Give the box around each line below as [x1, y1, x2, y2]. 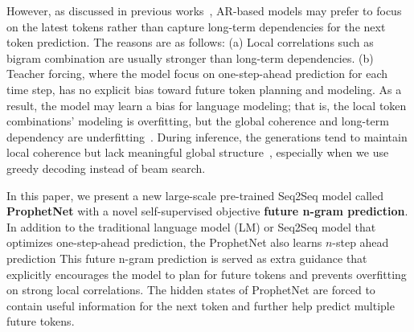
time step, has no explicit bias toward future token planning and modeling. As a [6, 80, 402, 97]
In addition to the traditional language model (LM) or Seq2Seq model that [6, 218, 376, 235]
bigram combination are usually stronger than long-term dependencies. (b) [6, 49, 374, 66]
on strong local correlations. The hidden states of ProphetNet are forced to [6, 281, 375, 298]
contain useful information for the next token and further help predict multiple [6, 297, 395, 314]
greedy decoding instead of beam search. [6, 159, 206, 176]
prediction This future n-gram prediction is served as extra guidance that [6, 249, 367, 266]
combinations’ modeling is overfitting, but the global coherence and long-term [6, 113, 389, 129]
